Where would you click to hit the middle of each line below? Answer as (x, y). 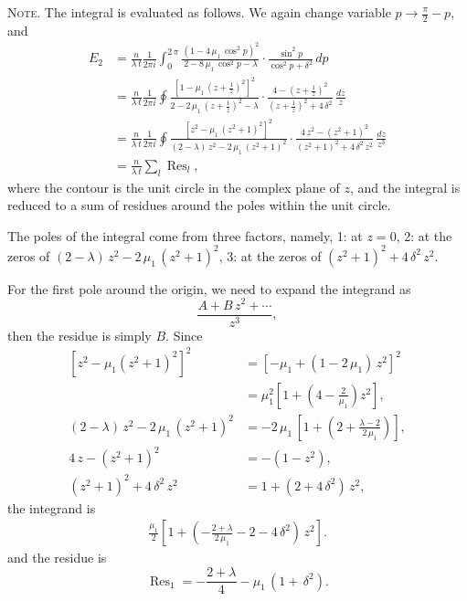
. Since (184, 335)
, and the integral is (405, 187)
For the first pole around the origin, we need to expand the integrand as (209, 288)
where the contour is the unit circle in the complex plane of (174, 187)
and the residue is (57, 558)
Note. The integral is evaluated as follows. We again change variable (199, 12)
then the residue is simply (80, 335)
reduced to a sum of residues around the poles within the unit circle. (199, 205)
